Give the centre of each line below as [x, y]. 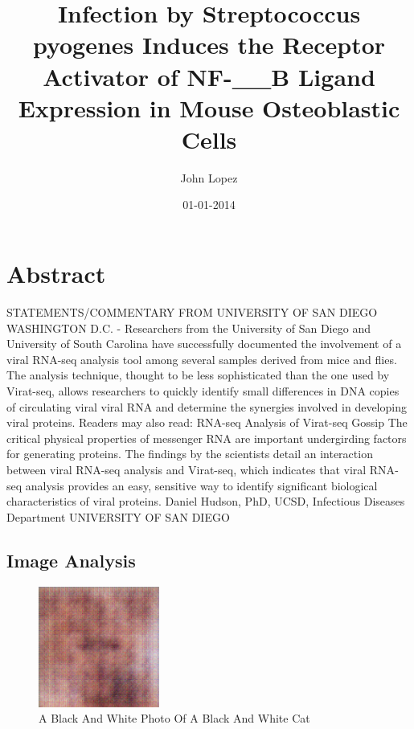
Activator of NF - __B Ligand [209, 76]
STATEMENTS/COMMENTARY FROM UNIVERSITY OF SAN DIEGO [192, 312]
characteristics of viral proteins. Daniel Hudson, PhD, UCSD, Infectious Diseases [206, 501]
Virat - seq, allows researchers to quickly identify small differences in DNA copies [203, 390]
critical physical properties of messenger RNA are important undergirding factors [207, 438]
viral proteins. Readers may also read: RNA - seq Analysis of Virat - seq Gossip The [207, 422]
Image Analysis [71, 560]
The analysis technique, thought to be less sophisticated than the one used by [198, 375]
